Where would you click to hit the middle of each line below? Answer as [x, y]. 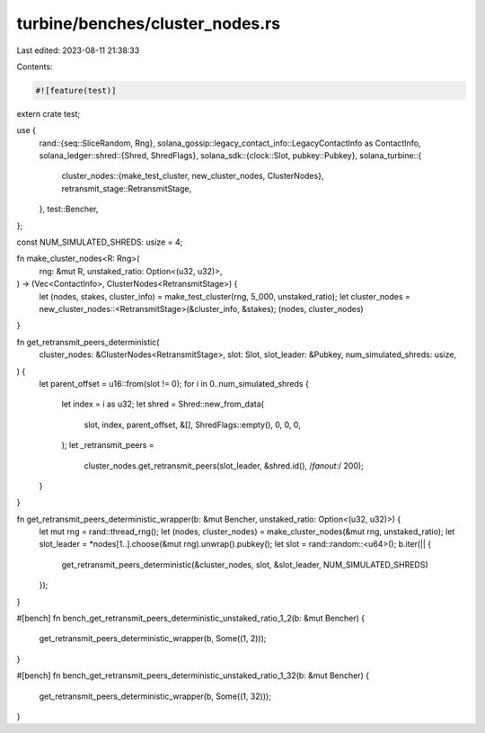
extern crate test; [48, 113]
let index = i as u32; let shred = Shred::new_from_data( [163, 404]
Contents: [35, 67]
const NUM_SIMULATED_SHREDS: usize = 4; [100, 242]
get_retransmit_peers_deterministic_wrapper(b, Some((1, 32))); [155, 696]
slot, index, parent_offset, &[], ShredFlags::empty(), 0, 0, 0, [192, 425]
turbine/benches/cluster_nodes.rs [149, 23]
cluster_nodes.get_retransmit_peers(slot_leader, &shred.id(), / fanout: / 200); [224, 465]
